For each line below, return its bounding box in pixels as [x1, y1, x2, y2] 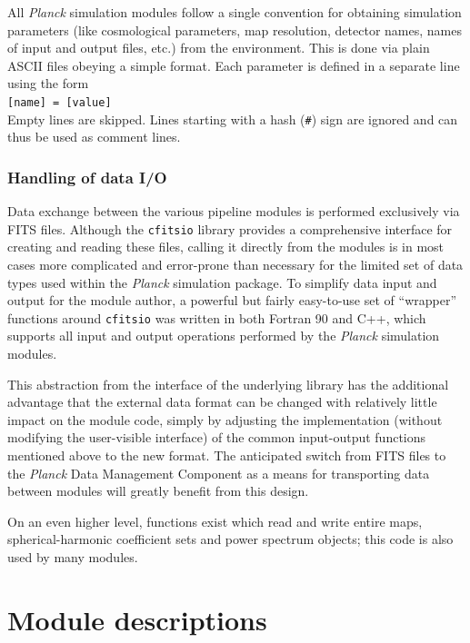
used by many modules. [7, 547, 138, 566]
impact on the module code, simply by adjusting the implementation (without [7, 410, 443, 429]
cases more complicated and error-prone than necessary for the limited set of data [7, 254, 464, 273]
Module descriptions [7, 600, 267, 638]
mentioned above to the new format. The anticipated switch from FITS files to [7, 445, 446, 464]
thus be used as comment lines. [7, 127, 181, 146]
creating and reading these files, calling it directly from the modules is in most [7, 237, 445, 256]
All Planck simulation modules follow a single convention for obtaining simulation [7, 3, 462, 21]
